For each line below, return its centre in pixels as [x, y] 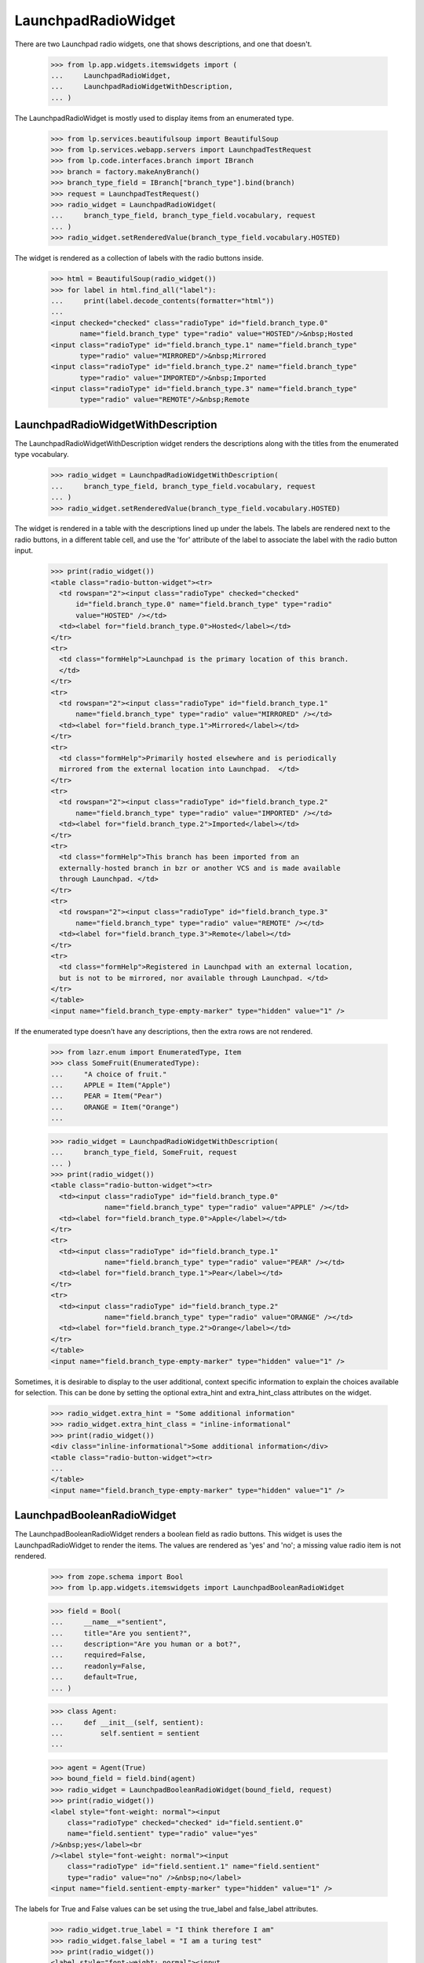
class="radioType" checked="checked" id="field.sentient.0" [185, 1822]
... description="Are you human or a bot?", [146, 1644]
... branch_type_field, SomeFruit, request [144, 1153]
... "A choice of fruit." [109, 1074]
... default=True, [94, 1677]
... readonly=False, [99, 1666]
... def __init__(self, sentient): [127, 1722]
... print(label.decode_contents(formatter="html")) [163, 301]
